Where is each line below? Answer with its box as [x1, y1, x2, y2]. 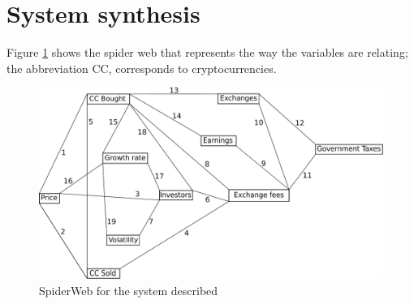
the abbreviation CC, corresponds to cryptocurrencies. [6, 59, 277, 76]
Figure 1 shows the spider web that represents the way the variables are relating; [6, 44, 408, 61]
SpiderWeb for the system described [39, 281, 218, 298]
